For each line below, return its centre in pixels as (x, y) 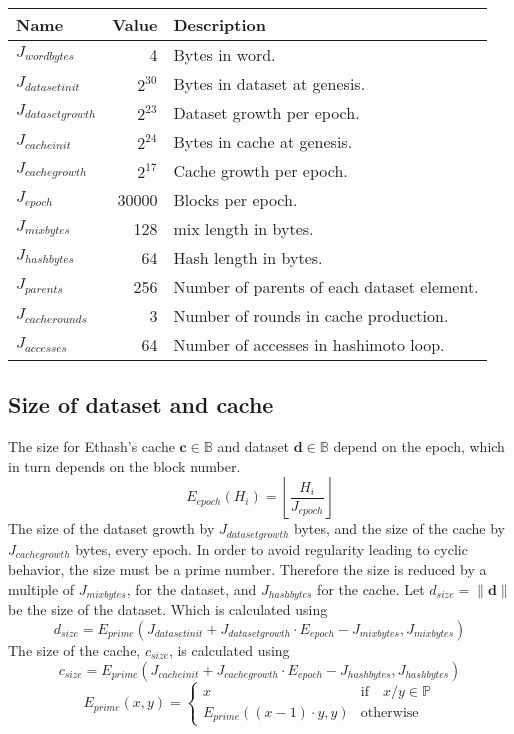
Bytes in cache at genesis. (263, 141)
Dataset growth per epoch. (266, 112)
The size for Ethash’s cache (91, 446)
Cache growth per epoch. (260, 170)
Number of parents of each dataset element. (326, 286)
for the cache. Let (371, 588)
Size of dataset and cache (141, 404)
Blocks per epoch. (235, 199)
